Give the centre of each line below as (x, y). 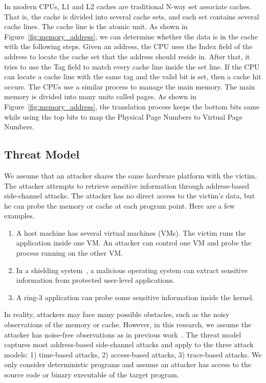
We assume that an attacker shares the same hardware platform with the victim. (131, 175)
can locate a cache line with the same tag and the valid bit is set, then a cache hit (133, 76)
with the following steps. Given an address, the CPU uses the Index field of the (128, 46)
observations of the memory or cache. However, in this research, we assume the (128, 324)
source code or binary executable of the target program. (92, 375)
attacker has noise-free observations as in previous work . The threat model (123, 334)
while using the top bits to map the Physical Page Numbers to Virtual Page (124, 116)
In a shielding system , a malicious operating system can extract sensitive (132, 270)
